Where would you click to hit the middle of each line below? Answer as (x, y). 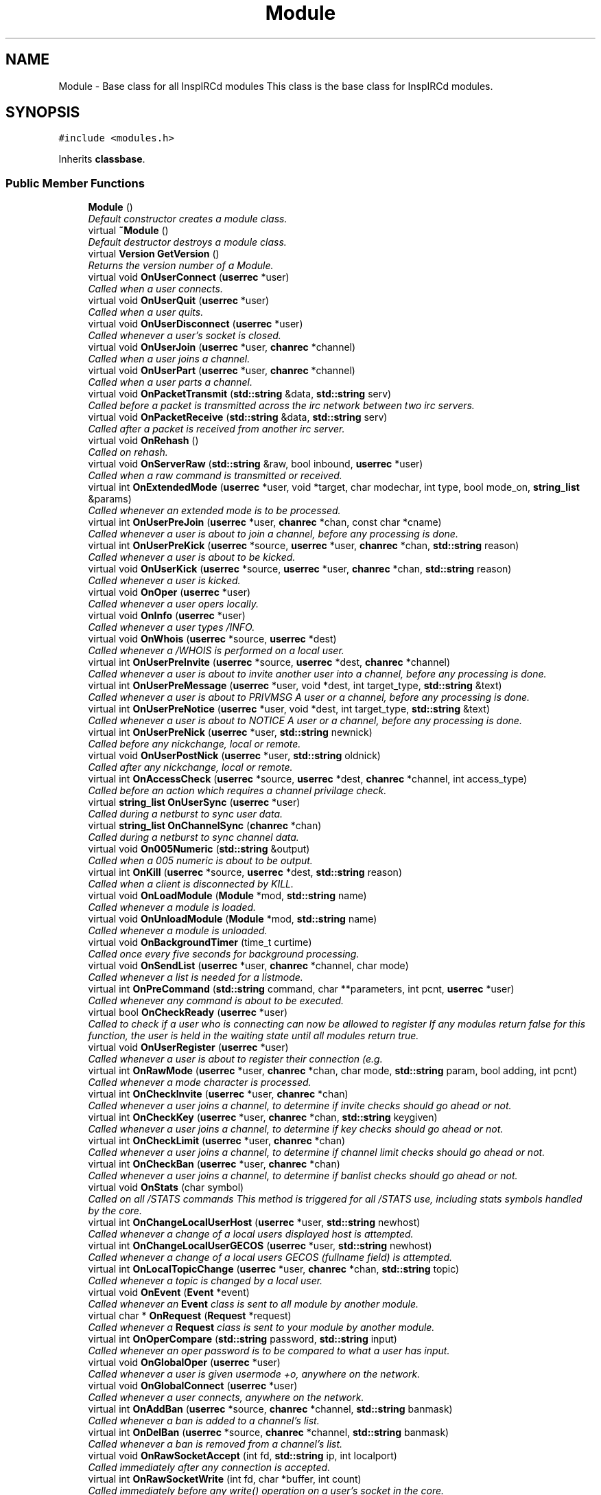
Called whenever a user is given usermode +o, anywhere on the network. (254, 1374)
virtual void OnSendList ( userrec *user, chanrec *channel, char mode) (248, 966)
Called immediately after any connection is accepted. (209, 1468)
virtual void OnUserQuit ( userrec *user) (179, 301)
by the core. (115, 1211)
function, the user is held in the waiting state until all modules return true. (254, 1036)
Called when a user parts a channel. (170, 382)
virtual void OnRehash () (143, 441)
